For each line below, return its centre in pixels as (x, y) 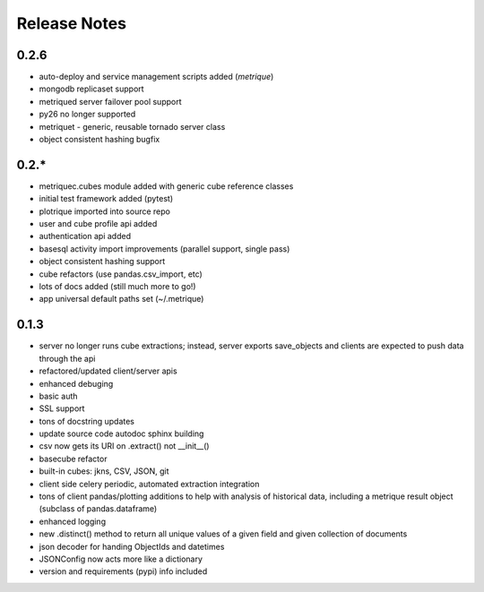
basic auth (58, 396)
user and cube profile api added (98, 224)
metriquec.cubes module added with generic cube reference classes (166, 186)
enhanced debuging (76, 383)
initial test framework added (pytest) (106, 199)
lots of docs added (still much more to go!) (117, 287)
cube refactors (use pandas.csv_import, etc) (121, 274)
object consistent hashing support (102, 262)
